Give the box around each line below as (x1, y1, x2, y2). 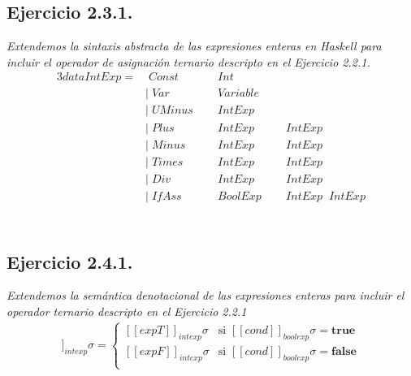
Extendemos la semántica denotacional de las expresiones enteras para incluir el (6, 287, 405, 304)
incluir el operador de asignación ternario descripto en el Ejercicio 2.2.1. (6, 53, 370, 70)
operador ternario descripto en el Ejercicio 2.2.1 (6, 303, 247, 320)
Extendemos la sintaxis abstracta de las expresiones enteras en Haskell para (6, 37, 382, 54)
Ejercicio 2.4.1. (6, 249, 133, 274)
